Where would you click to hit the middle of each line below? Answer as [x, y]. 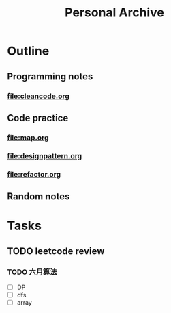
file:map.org [28, 137]
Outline [28, 51]
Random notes [38, 197]
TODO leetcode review [56, 251]
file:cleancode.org [38, 96]
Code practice [38, 118]
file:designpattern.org [45, 155]
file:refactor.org [34, 174]
